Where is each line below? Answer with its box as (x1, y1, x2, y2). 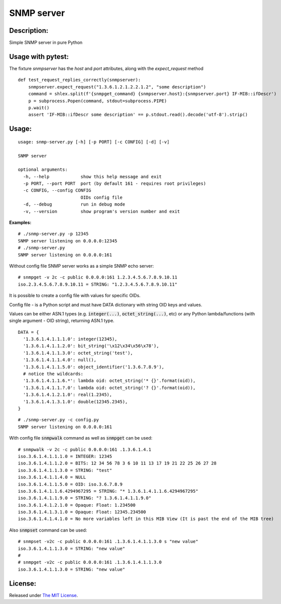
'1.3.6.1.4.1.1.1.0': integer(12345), (23, 336, 117, 342)
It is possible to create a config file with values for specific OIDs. (9, 293, 141, 299)
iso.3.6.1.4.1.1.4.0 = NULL (18, 474, 86, 480)
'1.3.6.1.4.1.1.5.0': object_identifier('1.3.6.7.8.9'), (23, 364, 165, 370)
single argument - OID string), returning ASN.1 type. (9, 318, 114, 324)
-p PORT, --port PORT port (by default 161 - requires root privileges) (23, 181, 206, 186)
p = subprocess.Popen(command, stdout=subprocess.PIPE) (28, 98, 167, 104)
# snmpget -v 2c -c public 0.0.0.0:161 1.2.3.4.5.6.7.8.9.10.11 (18, 275, 178, 280)
